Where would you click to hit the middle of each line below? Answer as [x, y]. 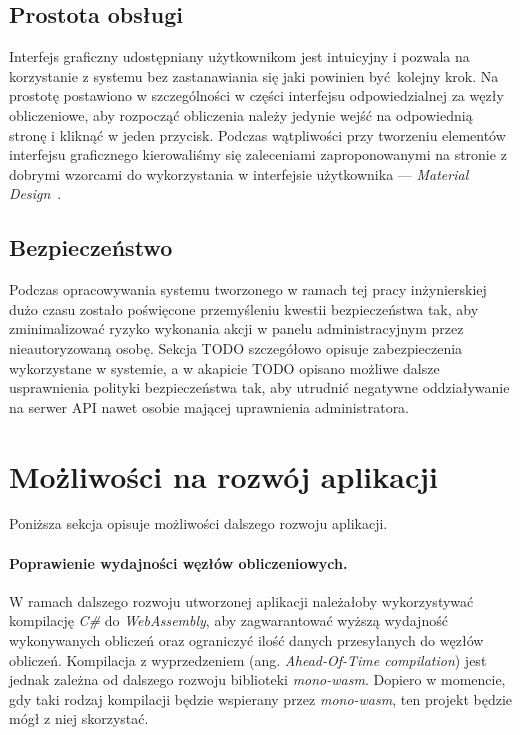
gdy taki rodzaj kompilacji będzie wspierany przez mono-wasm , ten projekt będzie [261, 698]
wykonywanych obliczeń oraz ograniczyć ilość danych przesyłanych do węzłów [246, 640]
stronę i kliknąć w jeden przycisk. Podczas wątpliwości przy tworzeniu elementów [257, 134]
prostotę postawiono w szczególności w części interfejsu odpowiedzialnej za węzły [256, 95]
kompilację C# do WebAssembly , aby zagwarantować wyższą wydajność [228, 620]
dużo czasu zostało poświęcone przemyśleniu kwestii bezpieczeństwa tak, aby [244, 308]
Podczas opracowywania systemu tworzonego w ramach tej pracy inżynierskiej [248, 289]
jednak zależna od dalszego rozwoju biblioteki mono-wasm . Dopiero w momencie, [257, 679]
